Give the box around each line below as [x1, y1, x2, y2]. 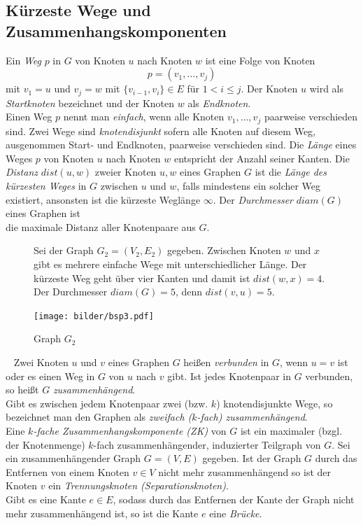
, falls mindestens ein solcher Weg [176, 178, 321, 193]
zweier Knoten [94, 164, 157, 179]
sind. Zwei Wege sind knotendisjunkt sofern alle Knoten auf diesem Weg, [6, 123, 315, 138]
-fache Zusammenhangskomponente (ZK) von [33, 423, 227, 438]
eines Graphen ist [6, 206, 80, 220]
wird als [309, 81, 343, 96]
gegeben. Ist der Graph [202, 451, 301, 465]
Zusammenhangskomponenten [6, 20, 227, 41]
